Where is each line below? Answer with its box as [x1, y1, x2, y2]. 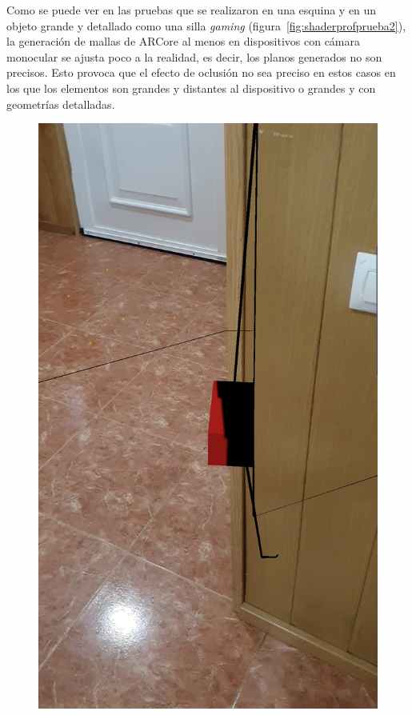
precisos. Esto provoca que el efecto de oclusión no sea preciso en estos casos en [6, 64, 396, 81]
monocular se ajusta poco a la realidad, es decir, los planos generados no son [6, 48, 382, 65]
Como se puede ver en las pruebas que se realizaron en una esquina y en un [6, 2, 377, 18]
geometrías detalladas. [6, 95, 115, 112]
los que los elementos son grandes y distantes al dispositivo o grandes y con [6, 79, 376, 96]
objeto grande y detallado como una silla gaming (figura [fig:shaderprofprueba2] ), [6, 17, 406, 34]
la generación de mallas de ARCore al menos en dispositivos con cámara [6, 33, 361, 50]
